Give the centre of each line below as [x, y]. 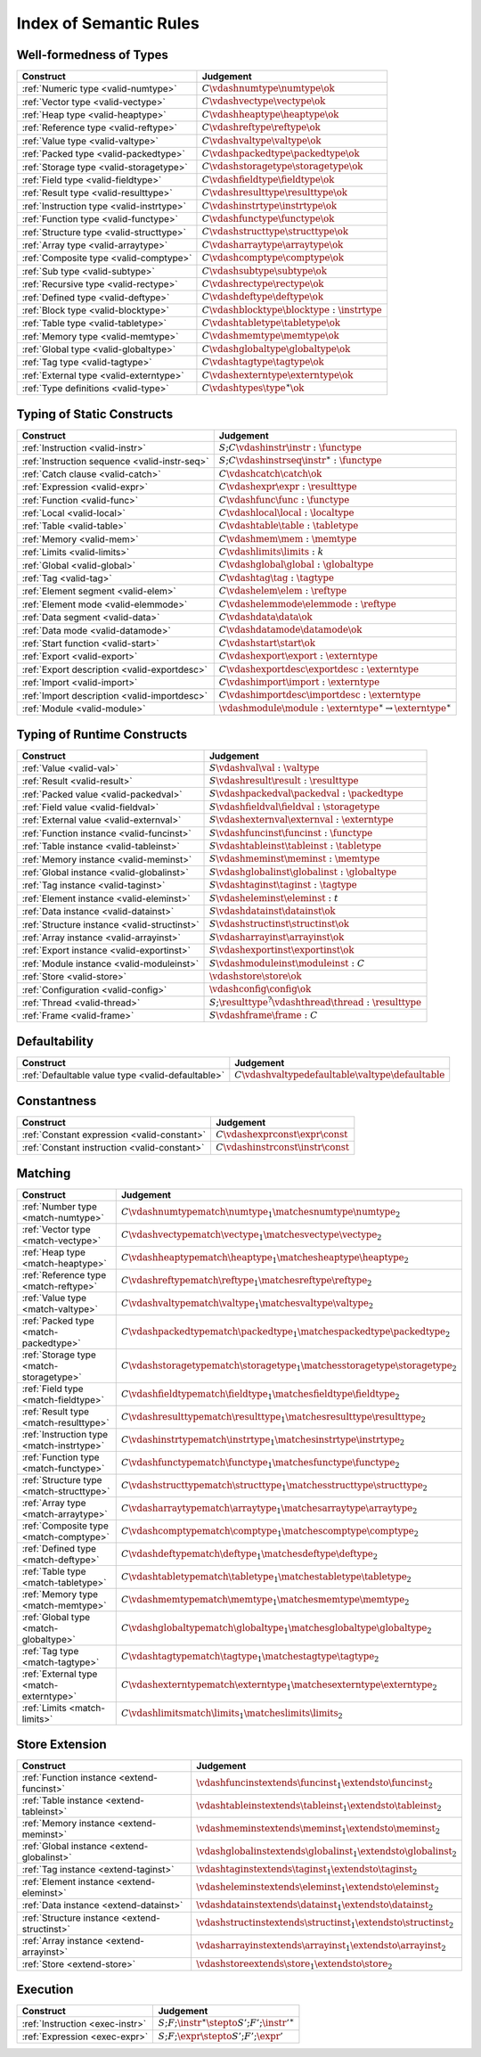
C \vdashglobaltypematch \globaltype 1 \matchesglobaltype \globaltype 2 [276, 1629]
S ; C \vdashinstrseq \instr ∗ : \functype [300, 460]
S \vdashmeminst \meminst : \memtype [295, 859]
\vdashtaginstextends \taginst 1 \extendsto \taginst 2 [307, 1869]
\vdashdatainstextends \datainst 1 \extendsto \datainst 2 [315, 1906]
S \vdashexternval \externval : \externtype [302, 820]
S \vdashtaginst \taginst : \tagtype [284, 885]
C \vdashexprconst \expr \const [281, 1134]
